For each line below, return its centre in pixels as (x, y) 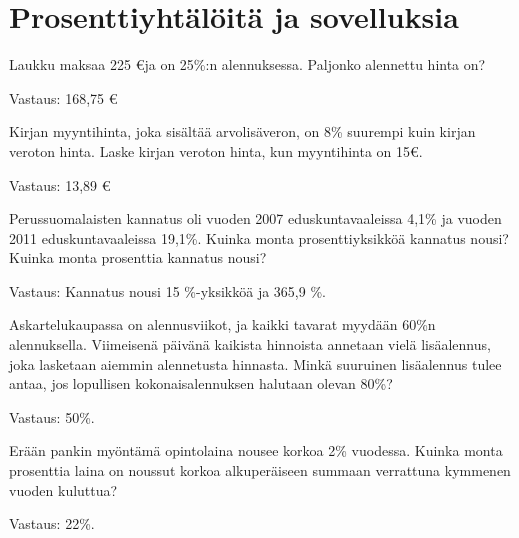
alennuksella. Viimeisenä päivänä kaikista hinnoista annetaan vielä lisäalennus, (250, 344)
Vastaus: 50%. (52, 416)
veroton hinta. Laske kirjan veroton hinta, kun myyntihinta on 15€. (216, 150)
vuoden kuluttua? (63, 489)
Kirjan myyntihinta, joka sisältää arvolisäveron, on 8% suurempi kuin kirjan (242, 131)
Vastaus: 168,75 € (63, 97)
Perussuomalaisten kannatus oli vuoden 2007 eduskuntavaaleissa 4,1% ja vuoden (255, 218)
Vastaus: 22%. (52, 523)
